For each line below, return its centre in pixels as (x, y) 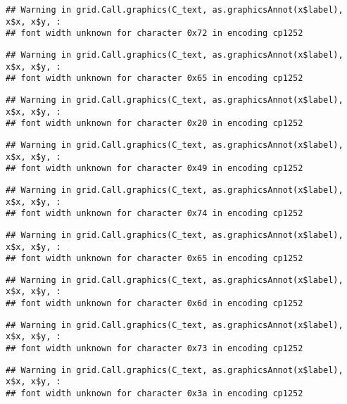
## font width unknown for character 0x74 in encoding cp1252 (154, 214)
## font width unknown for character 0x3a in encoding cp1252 (154, 394)
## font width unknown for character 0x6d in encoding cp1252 (154, 304)
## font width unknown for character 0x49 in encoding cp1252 (154, 169)
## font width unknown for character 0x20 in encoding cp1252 (154, 124)
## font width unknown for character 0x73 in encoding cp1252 (154, 349)
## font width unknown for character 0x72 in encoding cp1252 (154, 33)
